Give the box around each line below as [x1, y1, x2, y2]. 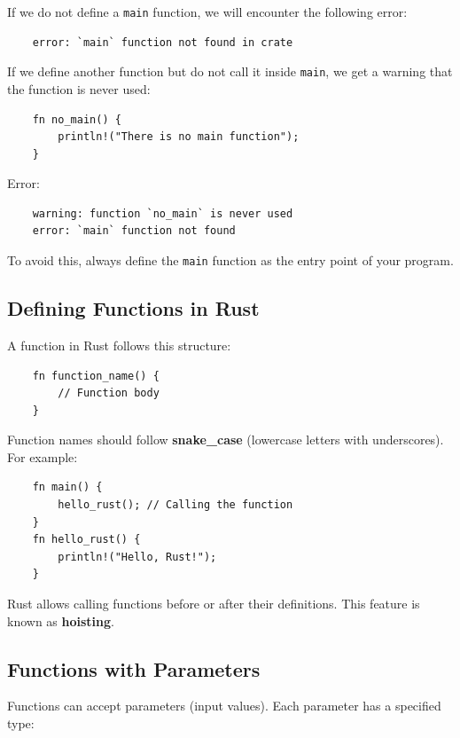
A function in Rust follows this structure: [7, 335, 231, 354]
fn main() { [32, 481, 103, 494]
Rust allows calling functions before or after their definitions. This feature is [7, 594, 420, 613]
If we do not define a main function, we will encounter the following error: [7, 3, 408, 20]
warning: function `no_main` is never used [32, 207, 293, 220]
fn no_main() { [32, 113, 121, 126]
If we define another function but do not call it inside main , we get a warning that [7, 62, 453, 81]
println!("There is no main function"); [58, 130, 300, 144]
